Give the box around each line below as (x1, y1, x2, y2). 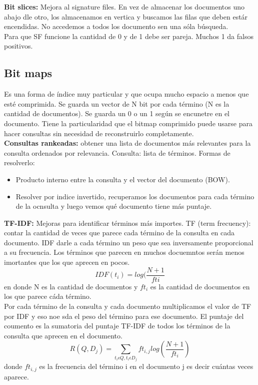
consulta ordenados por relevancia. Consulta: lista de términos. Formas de (4, 147, 230, 158)
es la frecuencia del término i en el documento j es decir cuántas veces (39, 361, 253, 371)
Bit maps (4, 65, 52, 81)
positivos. (4, 41, 33, 51)
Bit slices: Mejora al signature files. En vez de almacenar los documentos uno (4, 2, 245, 12)
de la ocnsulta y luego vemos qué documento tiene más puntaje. (15, 201, 212, 211)
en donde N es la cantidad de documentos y (4, 281, 138, 291)
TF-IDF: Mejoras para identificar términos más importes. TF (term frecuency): (4, 217, 251, 228)
